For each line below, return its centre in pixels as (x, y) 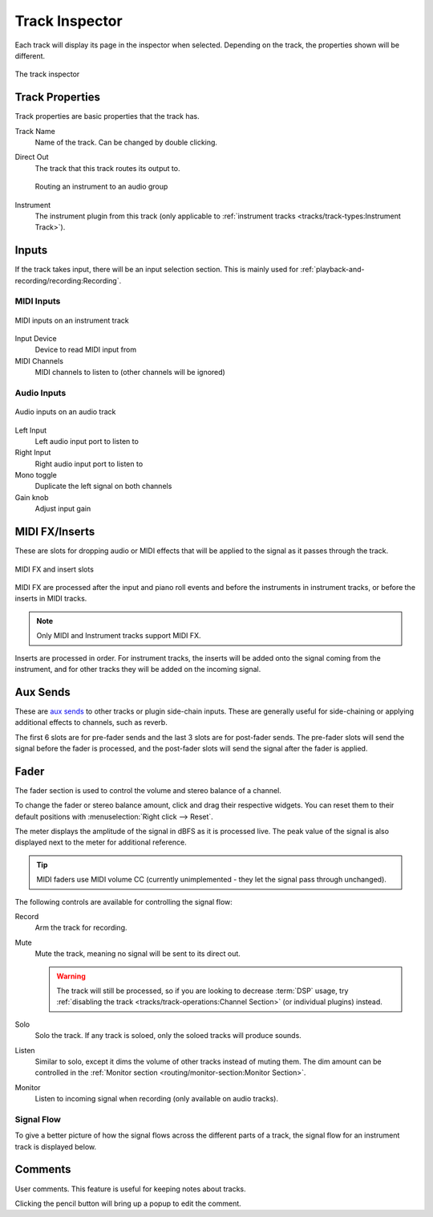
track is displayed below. (56, 1146)
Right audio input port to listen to (89, 464)
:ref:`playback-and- (332, 270)
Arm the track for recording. (81, 928)
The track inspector (47, 74)
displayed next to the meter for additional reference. (101, 842)
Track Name (35, 131)
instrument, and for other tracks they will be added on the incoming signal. (138, 669)
